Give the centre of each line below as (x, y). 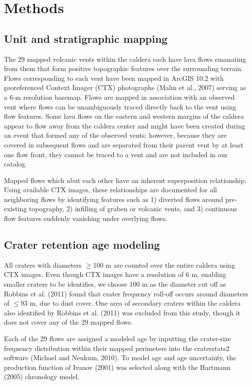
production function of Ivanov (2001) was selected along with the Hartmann (117, 367)
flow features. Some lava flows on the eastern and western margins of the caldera (124, 116)
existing (16, 209)
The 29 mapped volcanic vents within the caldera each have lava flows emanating (125, 59)
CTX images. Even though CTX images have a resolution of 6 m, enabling (115, 274)
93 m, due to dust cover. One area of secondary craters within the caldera (131, 303)
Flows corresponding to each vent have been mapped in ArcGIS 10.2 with (114, 78)
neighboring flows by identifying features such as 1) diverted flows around (114, 199)
